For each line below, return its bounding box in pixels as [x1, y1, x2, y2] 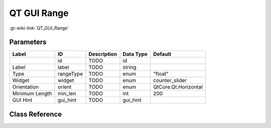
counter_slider [153, 77, 187, 84]
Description [88, 50, 117, 57]
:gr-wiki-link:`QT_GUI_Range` [9, 25, 69, 31]
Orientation [12, 83, 39, 90]
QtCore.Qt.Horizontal [153, 83, 203, 90]
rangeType [58, 70, 83, 77]
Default [153, 50, 172, 57]
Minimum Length [12, 90, 52, 97]
